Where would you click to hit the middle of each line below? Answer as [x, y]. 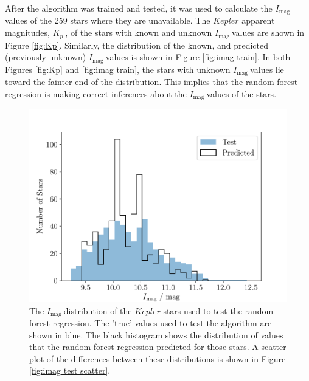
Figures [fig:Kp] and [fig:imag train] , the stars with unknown [118, 69]
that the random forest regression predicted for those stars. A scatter [158, 347]
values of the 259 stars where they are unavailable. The [108, 20]
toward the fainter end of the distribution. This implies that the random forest [151, 81]
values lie [267, 69]
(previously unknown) [46, 57]
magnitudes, [27, 33]
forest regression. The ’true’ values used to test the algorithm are [151, 323]
